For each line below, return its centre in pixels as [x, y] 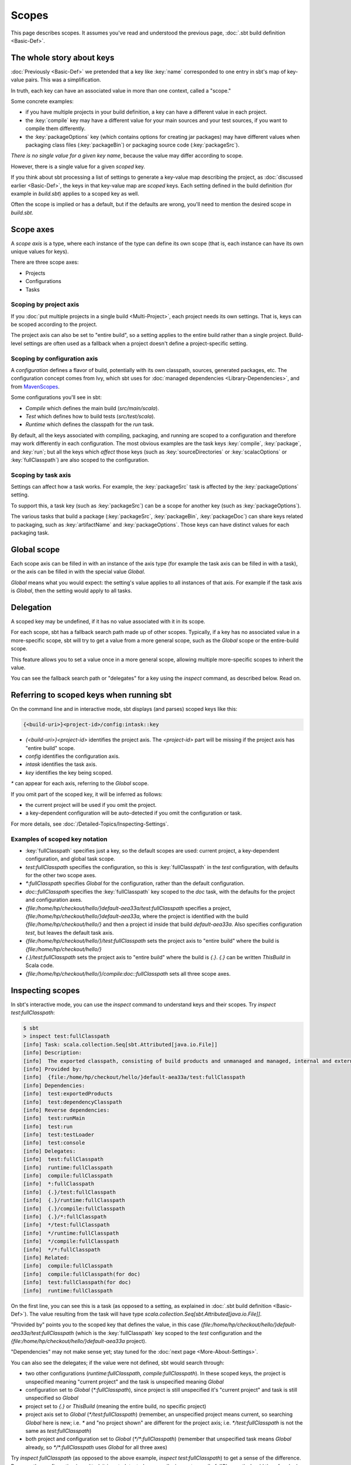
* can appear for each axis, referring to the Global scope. [80, 783]
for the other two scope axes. [61, 875]
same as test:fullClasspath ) [58, 1430]
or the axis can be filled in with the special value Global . [78, 572]
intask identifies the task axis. [61, 764]
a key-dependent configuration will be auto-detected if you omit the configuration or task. [134, 813]
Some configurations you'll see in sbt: [56, 397]
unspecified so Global [52, 1398]
